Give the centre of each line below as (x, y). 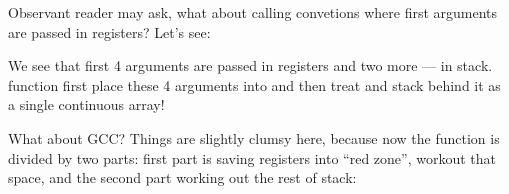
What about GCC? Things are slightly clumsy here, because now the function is (254, 137)
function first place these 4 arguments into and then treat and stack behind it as (254, 84)
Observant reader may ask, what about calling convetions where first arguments (253, 12)
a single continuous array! (86, 104)
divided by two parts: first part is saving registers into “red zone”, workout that (252, 157)
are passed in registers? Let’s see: (109, 31)
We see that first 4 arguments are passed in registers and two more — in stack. (250, 65)
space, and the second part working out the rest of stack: (182, 177)
